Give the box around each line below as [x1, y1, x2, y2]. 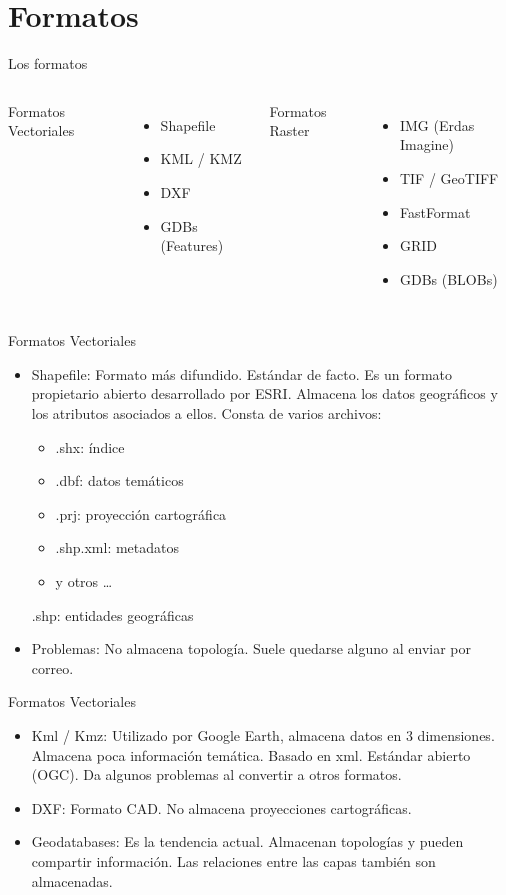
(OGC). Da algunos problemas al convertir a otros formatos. [31, 764, 402, 785]
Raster [269, 120, 310, 141]
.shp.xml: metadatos [55, 537, 180, 558]
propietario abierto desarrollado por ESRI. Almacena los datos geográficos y [31, 383, 498, 404]
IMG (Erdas [399, 114, 475, 135]
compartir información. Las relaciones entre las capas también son [31, 850, 436, 871]
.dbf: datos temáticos [55, 470, 184, 491]
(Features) [160, 235, 224, 256]
